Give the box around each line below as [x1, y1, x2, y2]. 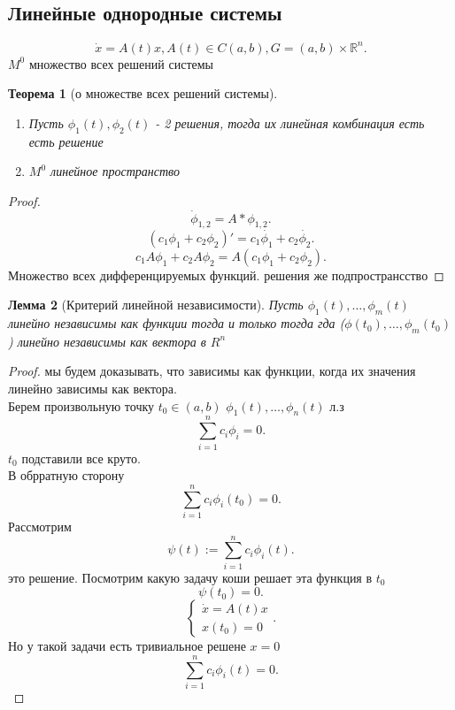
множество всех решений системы [28, 54, 213, 73]
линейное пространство [50, 162, 181, 180]
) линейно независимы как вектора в [8, 332, 206, 350]
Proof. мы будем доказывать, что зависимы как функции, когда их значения [8, 362, 416, 380]
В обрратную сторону [8, 466, 125, 485]
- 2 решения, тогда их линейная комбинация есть [155, 113, 425, 132]
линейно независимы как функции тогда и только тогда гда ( [8, 314, 345, 332]
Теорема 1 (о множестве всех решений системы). [8, 84, 278, 103]
